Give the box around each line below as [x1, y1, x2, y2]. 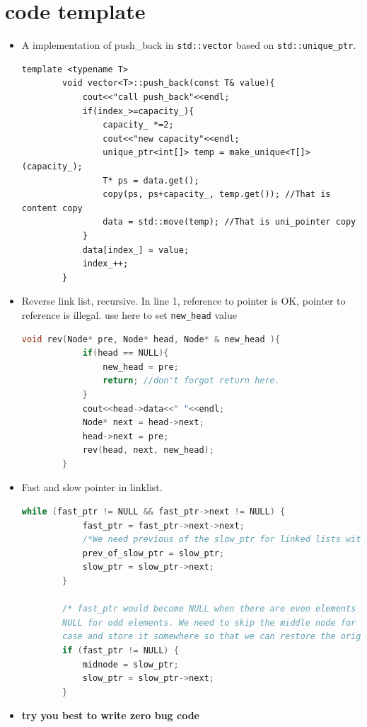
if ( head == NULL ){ [82, 348, 169, 359]
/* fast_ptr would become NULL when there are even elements [62, 604, 356, 614]
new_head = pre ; [103, 361, 179, 372]
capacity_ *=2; [103, 120, 174, 130]
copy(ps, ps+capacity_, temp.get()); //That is [103, 189, 331, 200]
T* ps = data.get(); [103, 175, 199, 186]
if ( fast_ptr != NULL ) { [62, 646, 179, 655]
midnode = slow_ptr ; [82, 659, 179, 670]
